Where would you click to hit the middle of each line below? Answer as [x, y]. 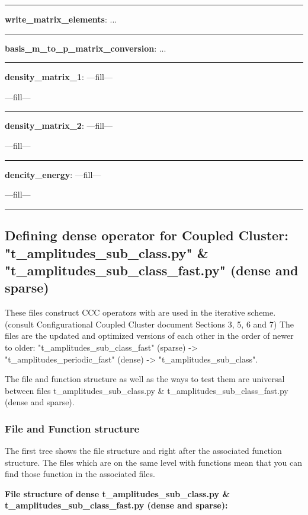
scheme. [262, 312]
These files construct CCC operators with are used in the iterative [125, 312]
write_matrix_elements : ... [61, 19]
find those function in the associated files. [80, 474]
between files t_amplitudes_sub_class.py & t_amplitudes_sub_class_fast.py [147, 390]
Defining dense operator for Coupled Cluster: [147, 235]
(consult [20, 324]
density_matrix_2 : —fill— [59, 125]
